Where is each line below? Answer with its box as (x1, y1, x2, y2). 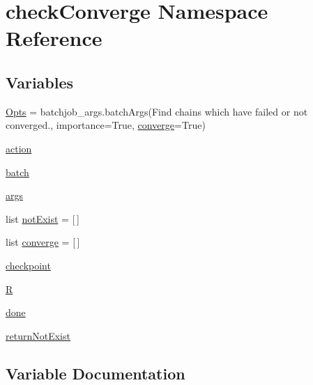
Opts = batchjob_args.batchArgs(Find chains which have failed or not (6, 104, 308, 118)
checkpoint (6, 258, 51, 272)
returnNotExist (6, 328, 70, 343)
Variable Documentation (6, 362, 185, 384)
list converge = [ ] (6, 235, 80, 249)
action (6, 141, 32, 155)
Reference (6, 24, 102, 52)
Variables (6, 71, 74, 93)
